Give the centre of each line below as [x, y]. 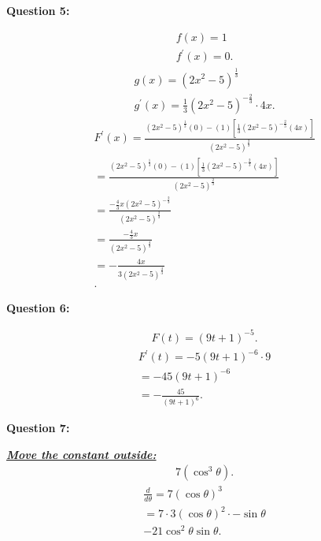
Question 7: [38, 428]
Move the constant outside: [81, 454]
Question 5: [38, 10]
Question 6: [38, 307]
